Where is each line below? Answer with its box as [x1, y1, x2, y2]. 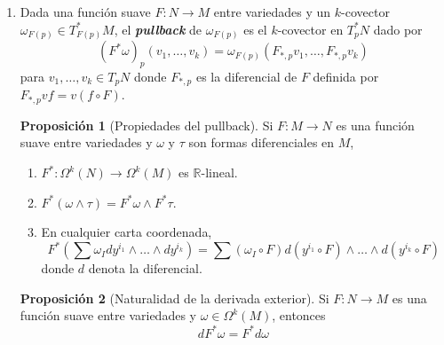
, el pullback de [114, 20, 202, 38]
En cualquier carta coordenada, [41, 223, 212, 241]
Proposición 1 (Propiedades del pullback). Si [20, 115, 274, 134]
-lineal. [201, 163, 238, 181]
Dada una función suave [20, 3, 151, 20]
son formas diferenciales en [188, 133, 335, 152]
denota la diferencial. [88, 259, 202, 278]
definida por [313, 67, 379, 85]
